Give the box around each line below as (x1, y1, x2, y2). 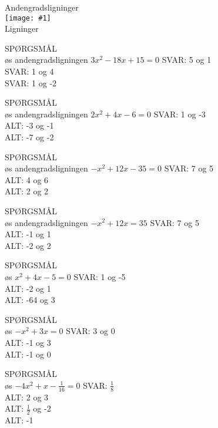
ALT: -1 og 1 (5, 228, 51, 240)
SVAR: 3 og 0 (66, 325, 115, 337)
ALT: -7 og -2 (5, 131, 54, 143)
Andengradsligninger (5, 1, 79, 13)
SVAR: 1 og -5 (73, 270, 126, 282)
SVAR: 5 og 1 (162, 53, 212, 66)
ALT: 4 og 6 (5, 173, 49, 186)
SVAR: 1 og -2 (5, 76, 57, 89)
